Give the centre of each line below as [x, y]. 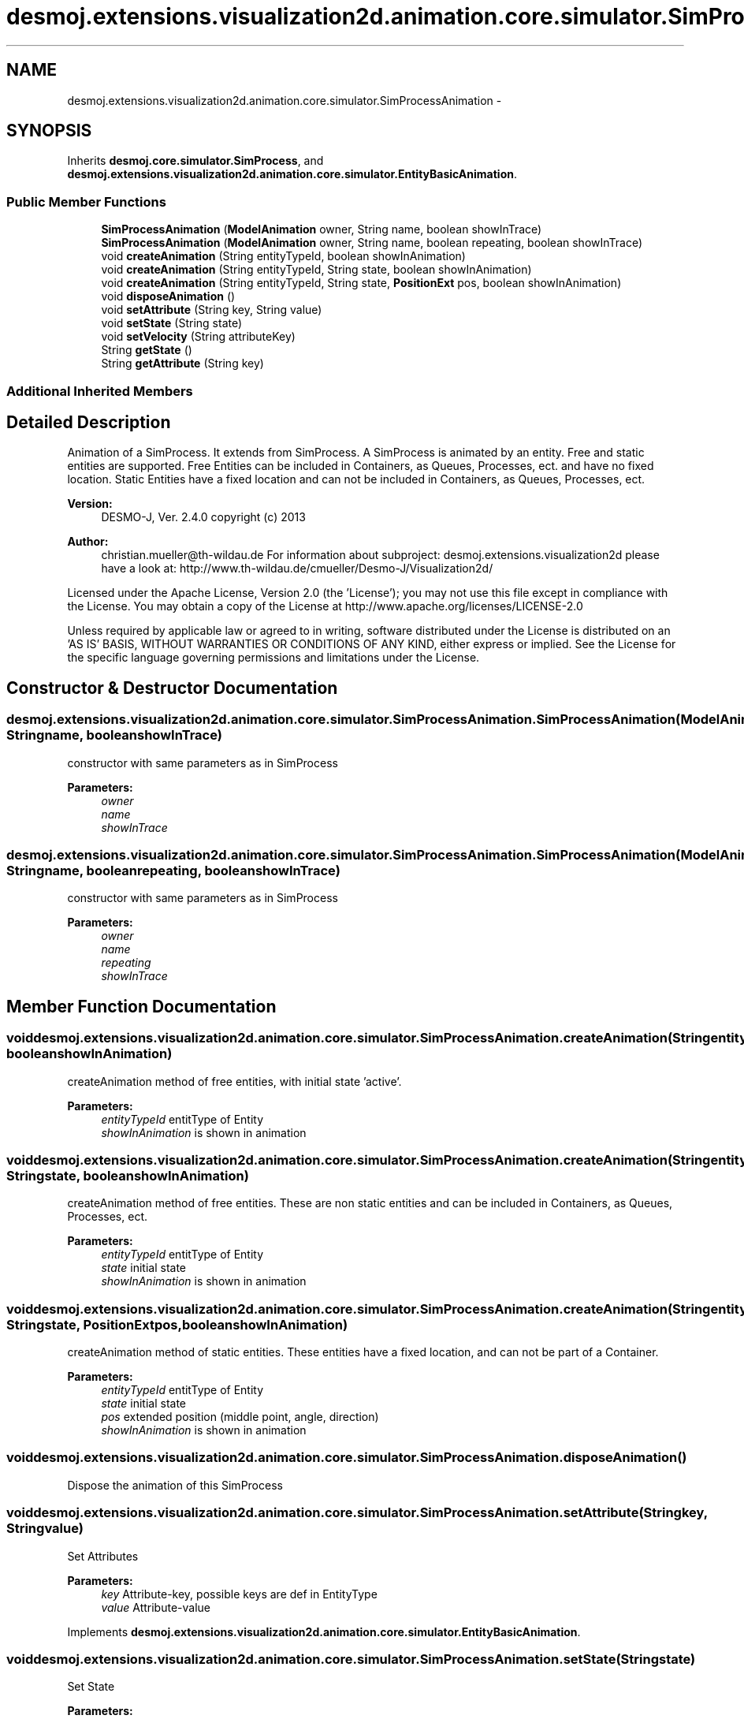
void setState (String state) [172, 323]
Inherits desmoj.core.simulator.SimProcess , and [195, 161]
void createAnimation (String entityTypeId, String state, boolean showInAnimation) [316, 270]
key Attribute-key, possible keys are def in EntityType [239, 1594]
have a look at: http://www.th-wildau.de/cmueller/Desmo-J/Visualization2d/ [297, 569]
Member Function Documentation [141, 1006]
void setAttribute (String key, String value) [212, 310]
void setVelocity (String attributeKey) [198, 337]
